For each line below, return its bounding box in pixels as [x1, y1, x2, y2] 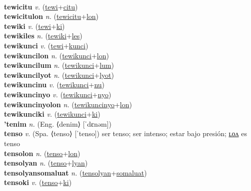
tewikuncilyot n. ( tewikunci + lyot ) [4, 69, 114, 80]
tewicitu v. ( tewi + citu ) [4, 1, 78, 11]
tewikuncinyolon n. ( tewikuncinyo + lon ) [4, 99, 132, 109]
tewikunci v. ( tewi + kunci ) [4, 40, 88, 50]
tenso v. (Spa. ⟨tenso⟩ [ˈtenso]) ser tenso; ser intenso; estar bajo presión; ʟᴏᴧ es [4, 128, 247, 139]
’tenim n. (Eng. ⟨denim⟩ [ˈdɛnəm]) [4, 118, 111, 129]
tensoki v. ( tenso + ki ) [4, 177, 72, 188]
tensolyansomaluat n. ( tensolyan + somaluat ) [4, 167, 147, 178]
